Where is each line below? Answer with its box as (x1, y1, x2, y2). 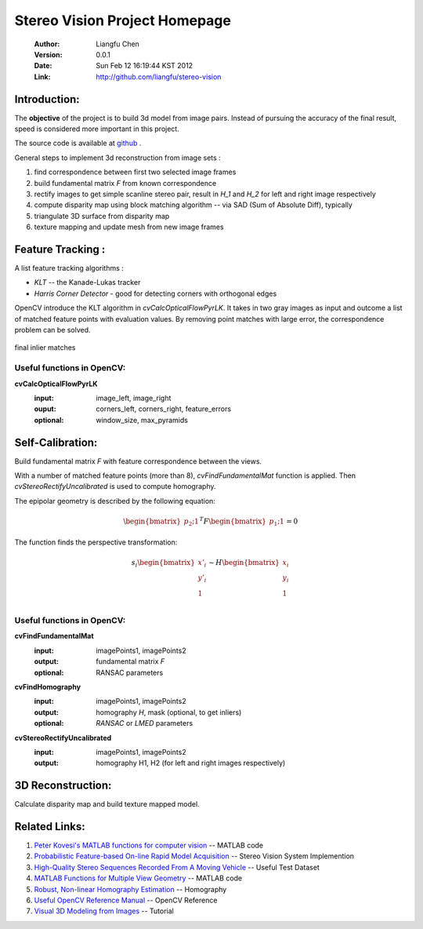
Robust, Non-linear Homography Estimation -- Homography (34, 884, 227, 894)
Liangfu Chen (96, 39, 140, 49)
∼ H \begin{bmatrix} (208, 558, 280, 567)
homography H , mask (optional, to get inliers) (96, 707, 242, 717)
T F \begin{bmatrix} (199, 516, 266, 526)
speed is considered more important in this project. (14, 124, 179, 133)
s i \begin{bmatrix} (131, 558, 196, 569)
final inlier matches (14, 343, 76, 352)
